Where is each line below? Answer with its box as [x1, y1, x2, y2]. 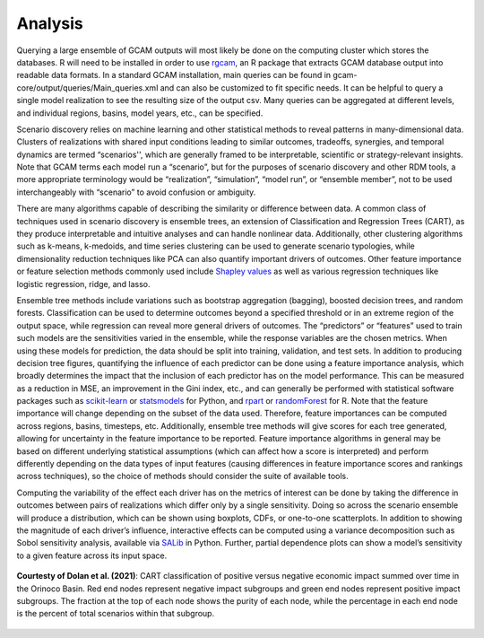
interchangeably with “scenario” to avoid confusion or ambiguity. [16, 187, 256, 197]
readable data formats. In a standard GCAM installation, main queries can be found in [16, 70, 332, 81]
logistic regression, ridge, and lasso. [16, 278, 151, 289]
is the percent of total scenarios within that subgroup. [16, 608, 215, 619]
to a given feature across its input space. [16, 550, 168, 561]
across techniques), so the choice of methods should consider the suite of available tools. [16, 471, 349, 482]
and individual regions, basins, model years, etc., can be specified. [16, 108, 264, 118]
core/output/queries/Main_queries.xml [16, 82, 159, 93]
